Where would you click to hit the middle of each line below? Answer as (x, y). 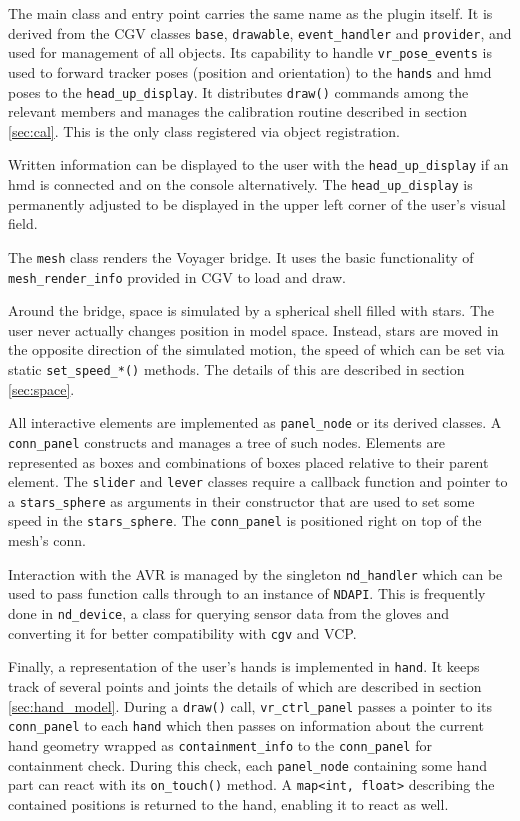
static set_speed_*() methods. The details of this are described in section (236, 369)
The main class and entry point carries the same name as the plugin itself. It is (250, 13)
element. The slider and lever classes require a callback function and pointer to (258, 481)
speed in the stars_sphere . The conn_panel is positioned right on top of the (245, 520)
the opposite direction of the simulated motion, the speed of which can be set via (256, 349)
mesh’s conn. (47, 540)
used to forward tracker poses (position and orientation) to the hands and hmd (250, 71)
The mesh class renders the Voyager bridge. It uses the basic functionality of (241, 256)
